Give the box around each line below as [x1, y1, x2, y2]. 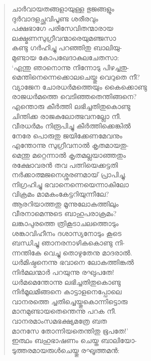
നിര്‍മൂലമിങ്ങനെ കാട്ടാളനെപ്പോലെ [11, 286, 122, 297]
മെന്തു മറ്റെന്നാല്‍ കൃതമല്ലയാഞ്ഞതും [11, 149, 126, 160]
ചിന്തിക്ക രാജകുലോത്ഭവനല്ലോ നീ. [11, 111, 121, 121]
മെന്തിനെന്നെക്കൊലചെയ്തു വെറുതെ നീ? [11, 72, 140, 82]
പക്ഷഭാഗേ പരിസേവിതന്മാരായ [11, 23, 113, 33]
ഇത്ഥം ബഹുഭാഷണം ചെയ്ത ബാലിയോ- [11, 335, 137, 346]
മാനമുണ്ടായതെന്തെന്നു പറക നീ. [11, 306, 117, 316]
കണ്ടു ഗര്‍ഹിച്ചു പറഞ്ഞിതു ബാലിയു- [11, 42, 122, 53]
